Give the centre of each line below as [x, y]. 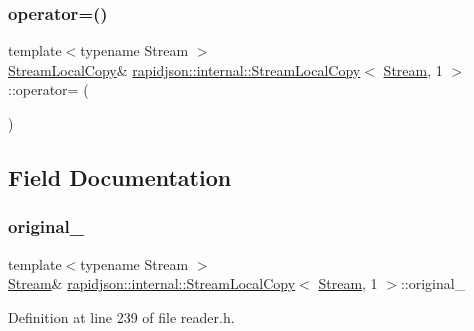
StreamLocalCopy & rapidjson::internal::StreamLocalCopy [184, 69]
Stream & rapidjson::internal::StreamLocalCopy [152, 283]
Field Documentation [120, 176]
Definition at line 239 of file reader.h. [121, 316]
